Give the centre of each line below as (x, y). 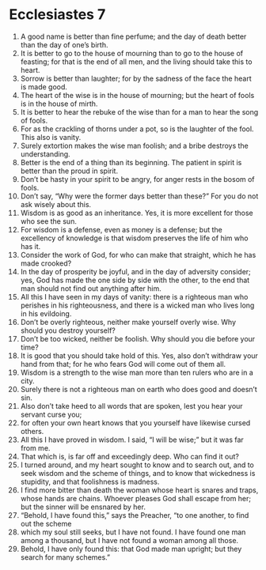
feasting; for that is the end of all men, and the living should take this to (136, 62)
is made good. (44, 87)
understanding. (45, 154)
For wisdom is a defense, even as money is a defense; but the (121, 229)
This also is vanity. (51, 137)
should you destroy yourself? (68, 330)
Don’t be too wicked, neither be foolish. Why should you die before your (138, 338)
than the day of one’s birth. (64, 44)
